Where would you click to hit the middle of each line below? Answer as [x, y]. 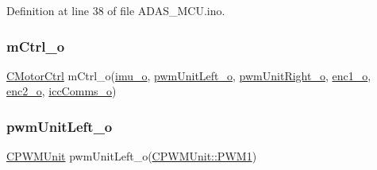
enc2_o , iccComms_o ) [62, 91]
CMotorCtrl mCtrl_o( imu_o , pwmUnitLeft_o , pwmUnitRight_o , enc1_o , [189, 75]
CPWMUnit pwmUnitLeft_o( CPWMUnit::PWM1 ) [132, 156]
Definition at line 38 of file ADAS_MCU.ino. [116, 10]
